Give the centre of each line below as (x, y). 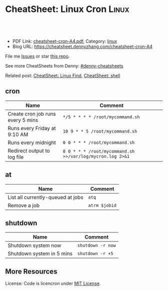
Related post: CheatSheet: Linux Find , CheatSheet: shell (63, 75)
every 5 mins (23, 120)
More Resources (31, 271)
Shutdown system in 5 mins (40, 253)
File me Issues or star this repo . (37, 56)
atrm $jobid (102, 205)
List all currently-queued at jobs (45, 197)
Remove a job (24, 205)
